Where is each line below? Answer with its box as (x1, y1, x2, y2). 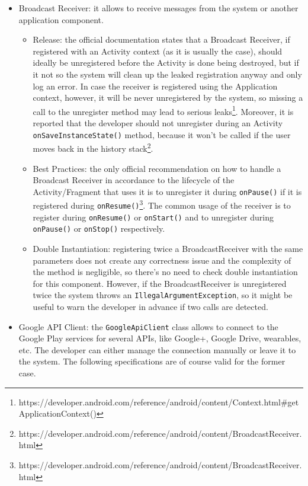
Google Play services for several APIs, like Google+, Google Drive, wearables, (18, 332, 301, 344)
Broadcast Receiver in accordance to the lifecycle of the (33, 174, 235, 186)
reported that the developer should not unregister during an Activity (33, 117, 283, 129)
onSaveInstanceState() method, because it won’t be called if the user (33, 128, 291, 140)
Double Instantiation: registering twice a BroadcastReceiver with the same (33, 242, 303, 254)
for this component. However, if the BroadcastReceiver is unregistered (33, 277, 287, 289)
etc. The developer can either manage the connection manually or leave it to (18, 343, 296, 356)
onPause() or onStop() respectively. (33, 222, 165, 235)
